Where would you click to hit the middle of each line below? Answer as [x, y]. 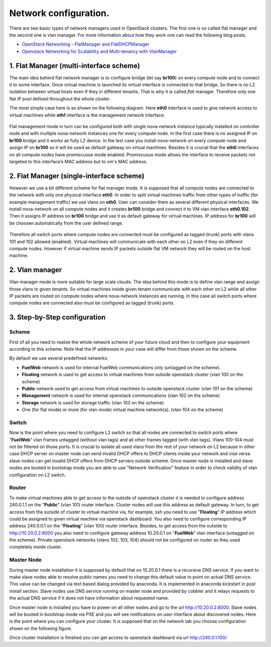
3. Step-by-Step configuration [57, 317]
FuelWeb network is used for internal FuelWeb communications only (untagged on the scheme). [121, 367]
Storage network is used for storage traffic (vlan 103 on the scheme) [93, 402]
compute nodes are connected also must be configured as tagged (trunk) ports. [92, 303]
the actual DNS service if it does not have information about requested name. [89, 598]
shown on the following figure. [41, 628]
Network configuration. [59, 13]
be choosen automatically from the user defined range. [66, 223]
